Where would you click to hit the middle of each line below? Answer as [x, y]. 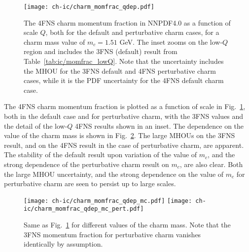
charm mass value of [54, 42]
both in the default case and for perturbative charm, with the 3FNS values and [124, 116]
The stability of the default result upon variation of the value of [101, 154]
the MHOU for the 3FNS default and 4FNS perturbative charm [120, 70]
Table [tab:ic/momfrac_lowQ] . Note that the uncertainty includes [124, 61]
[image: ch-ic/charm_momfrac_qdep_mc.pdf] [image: [108, 201]
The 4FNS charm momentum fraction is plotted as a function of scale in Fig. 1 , [125, 106]
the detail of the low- [36, 126]
